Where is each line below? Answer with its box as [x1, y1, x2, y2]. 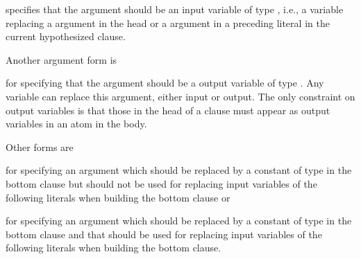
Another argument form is [6, 52, 117, 66]
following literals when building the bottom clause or [6, 190, 230, 204]
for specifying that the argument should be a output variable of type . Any [6, 75, 324, 90]
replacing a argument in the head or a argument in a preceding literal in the [6, 15, 330, 30]
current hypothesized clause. [6, 29, 126, 44]
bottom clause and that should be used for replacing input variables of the [6, 226, 322, 241]
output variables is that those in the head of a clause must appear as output [6, 102, 330, 117]
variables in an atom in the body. [6, 116, 147, 131]
